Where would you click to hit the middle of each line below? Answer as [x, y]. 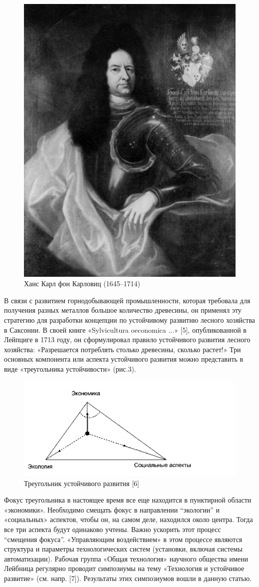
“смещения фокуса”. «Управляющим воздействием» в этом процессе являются [123, 539]
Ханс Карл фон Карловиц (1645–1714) [82, 284]
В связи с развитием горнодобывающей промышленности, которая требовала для [127, 300]
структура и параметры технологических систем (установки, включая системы [123, 549]
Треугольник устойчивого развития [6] [82, 483]
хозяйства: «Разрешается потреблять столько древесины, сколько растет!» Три [123, 349]
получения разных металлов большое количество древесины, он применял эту [123, 310]
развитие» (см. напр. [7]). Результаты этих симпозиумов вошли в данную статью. [128, 578]
